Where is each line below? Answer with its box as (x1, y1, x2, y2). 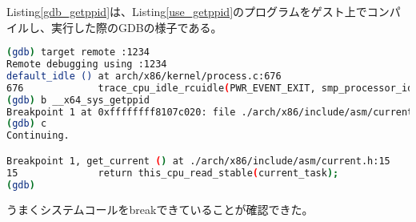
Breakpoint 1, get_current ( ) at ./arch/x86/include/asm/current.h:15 (6, 155, 390, 167)
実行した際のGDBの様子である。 (50, 18, 222, 35)
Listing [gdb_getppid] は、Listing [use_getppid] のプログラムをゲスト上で (6, 3, 367, 19)
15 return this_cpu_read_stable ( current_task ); (6, 167, 339, 179)
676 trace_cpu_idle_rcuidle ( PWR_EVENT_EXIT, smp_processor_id (6, 82, 414, 94)
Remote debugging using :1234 (6, 59, 167, 71)
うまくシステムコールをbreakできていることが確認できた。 (6, 201, 314, 218)
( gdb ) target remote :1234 (6, 46, 150, 59)
